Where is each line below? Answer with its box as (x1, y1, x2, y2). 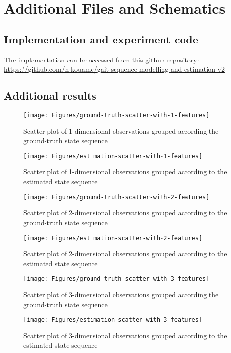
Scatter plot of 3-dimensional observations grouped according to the (23, 330, 227, 340)
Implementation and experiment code (4, 31, 198, 46)
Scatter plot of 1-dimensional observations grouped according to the (23, 166, 227, 177)
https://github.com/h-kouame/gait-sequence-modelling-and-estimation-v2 (4, 64, 225, 74)
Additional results (4, 88, 96, 103)
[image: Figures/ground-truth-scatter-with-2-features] (23, 193, 209, 201)
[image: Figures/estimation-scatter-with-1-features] (23, 152, 203, 160)
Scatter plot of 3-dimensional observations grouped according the (23, 290, 219, 299)
